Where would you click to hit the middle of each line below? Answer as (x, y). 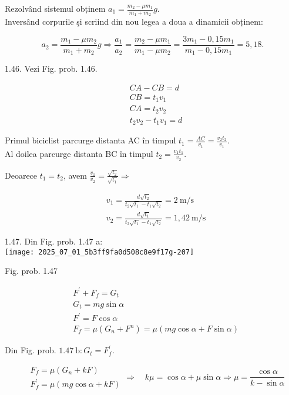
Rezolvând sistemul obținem (55, 8)
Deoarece (21, 175)
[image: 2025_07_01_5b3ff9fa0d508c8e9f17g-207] (100, 252)
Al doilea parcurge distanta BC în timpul (79, 153)
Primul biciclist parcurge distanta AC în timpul (90, 140)
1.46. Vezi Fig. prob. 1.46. (51, 68)
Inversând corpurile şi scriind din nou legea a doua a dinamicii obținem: (134, 21)
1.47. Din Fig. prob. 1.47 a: (54, 241)
